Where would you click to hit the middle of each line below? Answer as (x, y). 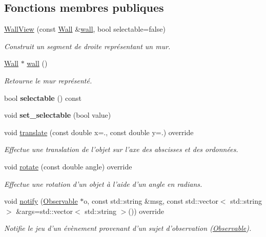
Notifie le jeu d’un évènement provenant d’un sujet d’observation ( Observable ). (128, 228)
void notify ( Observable (41, 201)
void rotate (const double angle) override (68, 166)
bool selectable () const (43, 98)
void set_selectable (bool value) (58, 115)
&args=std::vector (45, 211)
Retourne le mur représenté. (48, 80)
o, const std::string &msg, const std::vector (151, 201)
